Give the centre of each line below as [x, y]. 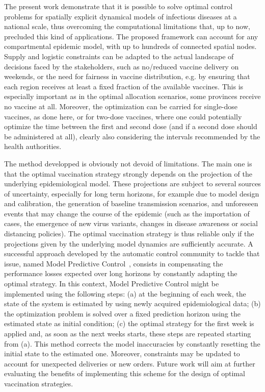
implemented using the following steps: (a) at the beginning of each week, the [125, 293]
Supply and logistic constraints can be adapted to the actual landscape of [119, 56]
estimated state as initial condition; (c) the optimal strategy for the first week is [129, 323]
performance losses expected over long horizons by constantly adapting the [121, 273]
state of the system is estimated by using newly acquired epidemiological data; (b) [132, 303]
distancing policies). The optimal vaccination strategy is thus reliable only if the [129, 234]
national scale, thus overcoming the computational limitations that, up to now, [127, 26]
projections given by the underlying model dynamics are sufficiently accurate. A [129, 243]
